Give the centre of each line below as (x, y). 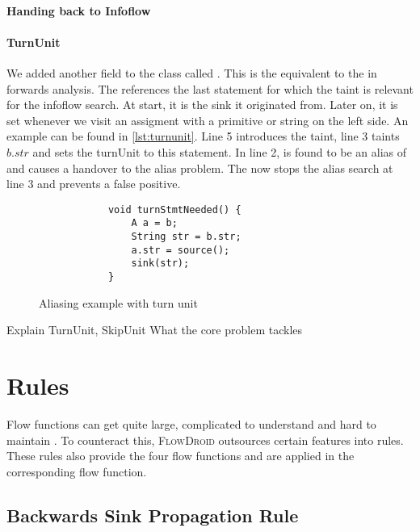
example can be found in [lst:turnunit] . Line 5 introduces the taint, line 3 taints (203, 136)
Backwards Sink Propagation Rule (153, 515)
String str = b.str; (186, 237)
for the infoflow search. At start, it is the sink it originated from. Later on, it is (202, 105)
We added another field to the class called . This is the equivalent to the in (192, 72)
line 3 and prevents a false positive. (94, 184)
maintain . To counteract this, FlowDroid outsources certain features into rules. (205, 440)
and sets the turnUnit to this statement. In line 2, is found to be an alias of (220, 151)
